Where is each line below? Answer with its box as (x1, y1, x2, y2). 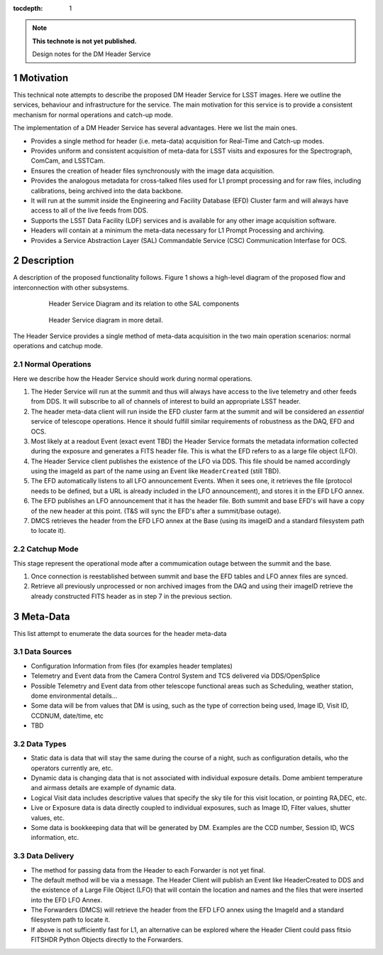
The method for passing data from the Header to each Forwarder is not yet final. (30, 865, 265, 874)
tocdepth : (13, 4, 43, 12)
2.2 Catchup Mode (13, 544, 79, 554)
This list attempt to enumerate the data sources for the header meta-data (13, 629, 227, 637)
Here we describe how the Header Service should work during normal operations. (13, 374, 253, 383)
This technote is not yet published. (32, 36, 138, 45)
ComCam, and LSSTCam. (30, 156, 106, 165)
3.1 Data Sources (13, 647, 72, 657)
